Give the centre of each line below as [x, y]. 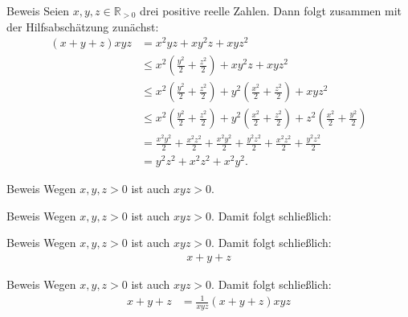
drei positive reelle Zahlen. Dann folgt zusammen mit [271, 10]
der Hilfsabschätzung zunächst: [83, 26]
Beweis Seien [38, 10]
